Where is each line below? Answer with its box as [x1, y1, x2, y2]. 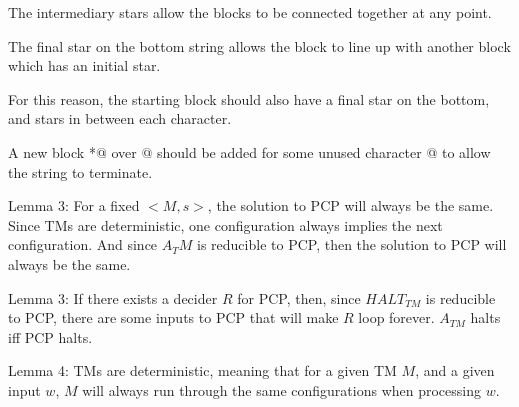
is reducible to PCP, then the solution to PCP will [197, 234, 507, 255]
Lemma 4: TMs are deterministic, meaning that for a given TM [8, 360, 397, 381]
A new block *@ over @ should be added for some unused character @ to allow [8, 141, 491, 162]
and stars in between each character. [8, 108, 232, 129]
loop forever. [358, 307, 435, 328]
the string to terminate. [8, 161, 153, 182]
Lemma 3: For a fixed [8, 195, 140, 216]
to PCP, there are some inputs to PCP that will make [8, 307, 339, 328]
